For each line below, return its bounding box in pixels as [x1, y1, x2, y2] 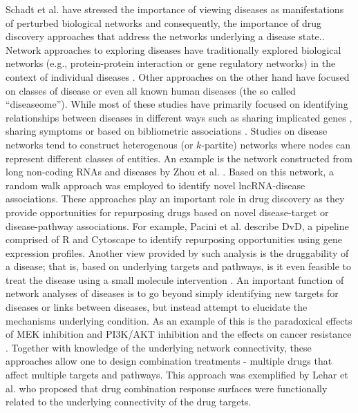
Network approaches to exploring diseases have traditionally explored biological [6, 42, 341, 57]
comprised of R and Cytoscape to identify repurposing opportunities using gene [6, 232, 342, 247]
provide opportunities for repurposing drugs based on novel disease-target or [6, 204, 329, 219]
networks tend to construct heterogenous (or [6, 137, 194, 151]
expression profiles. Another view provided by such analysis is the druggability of [6, 245, 349, 260]
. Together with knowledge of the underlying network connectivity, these [6, 340, 312, 354]
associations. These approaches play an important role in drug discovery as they [6, 191, 345, 206]
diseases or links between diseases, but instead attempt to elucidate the [6, 300, 308, 314]
